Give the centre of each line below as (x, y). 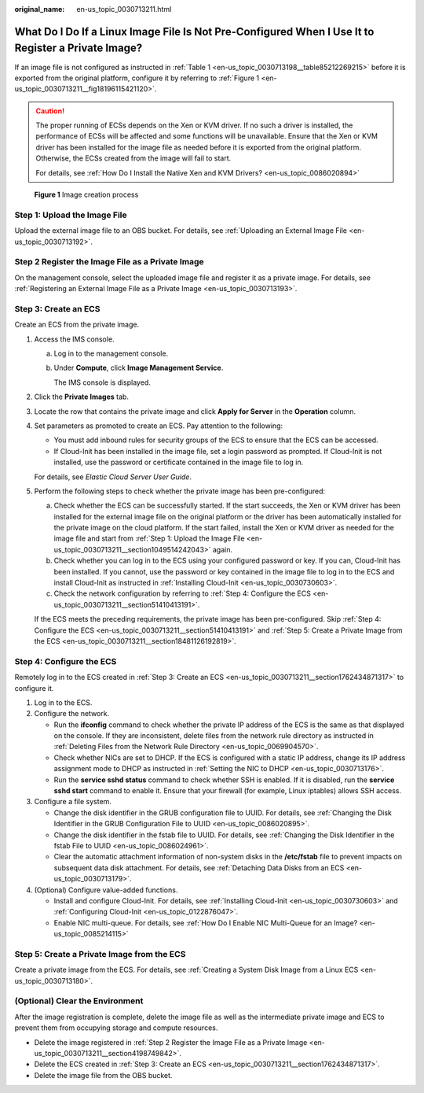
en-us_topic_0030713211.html (124, 9)
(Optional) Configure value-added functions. (106, 890)
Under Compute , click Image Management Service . (139, 368)
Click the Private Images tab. (82, 397)
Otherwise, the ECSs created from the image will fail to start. (133, 158)
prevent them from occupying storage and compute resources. (116, 1028)
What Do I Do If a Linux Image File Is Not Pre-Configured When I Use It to (194, 31)
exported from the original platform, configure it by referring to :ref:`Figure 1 (137, 78)
